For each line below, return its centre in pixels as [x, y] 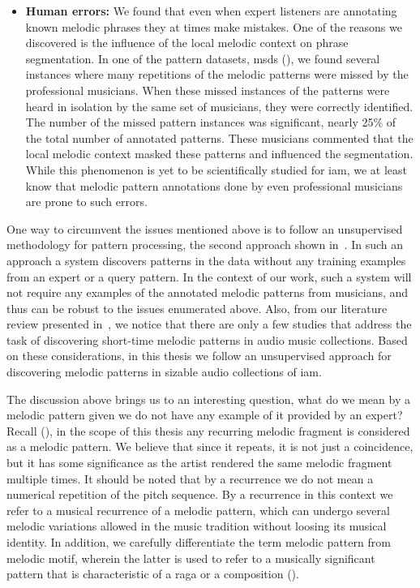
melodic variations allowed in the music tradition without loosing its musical [197, 526]
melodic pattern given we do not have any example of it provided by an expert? [205, 415]
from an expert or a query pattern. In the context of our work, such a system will [209, 276]
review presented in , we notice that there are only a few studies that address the [209, 324]
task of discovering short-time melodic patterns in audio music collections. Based [207, 339]
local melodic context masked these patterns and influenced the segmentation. [219, 154]
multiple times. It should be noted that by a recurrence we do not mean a [190, 478]
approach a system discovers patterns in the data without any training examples [206, 260]
